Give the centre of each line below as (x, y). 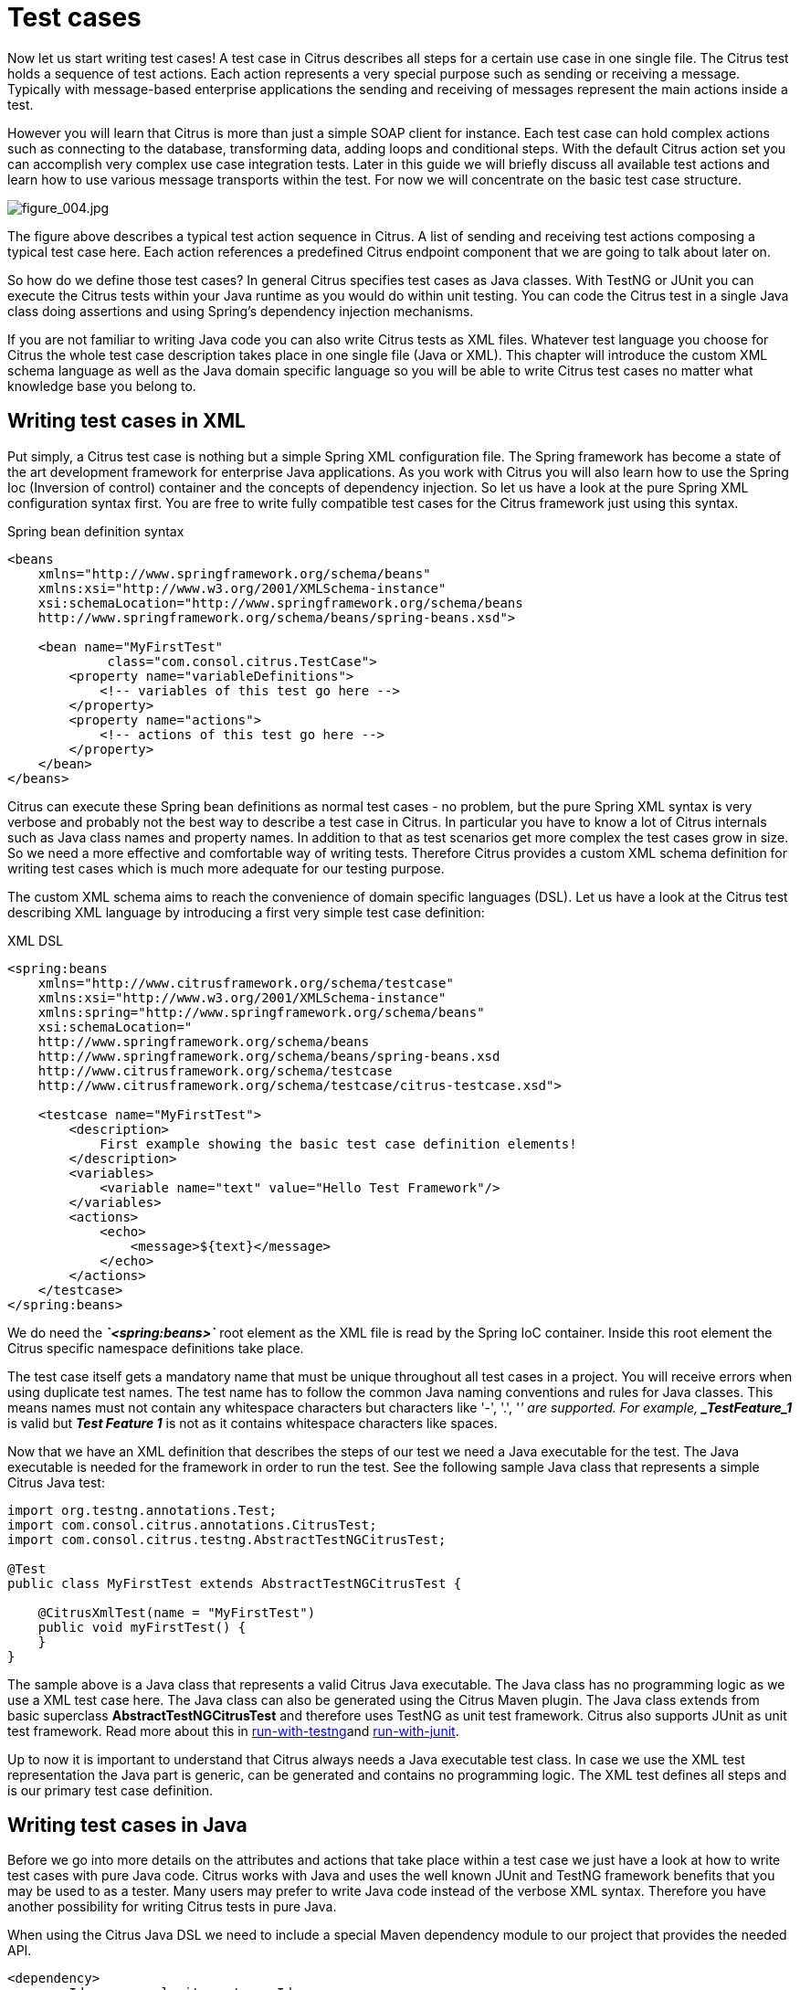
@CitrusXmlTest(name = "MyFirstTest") (177, 1612)
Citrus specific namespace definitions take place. (156, 1348)
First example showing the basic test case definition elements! (338, 1143)
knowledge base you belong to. (102, 386)
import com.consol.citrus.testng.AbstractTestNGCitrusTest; (227, 1539)
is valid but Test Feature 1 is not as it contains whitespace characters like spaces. (253, 1423)
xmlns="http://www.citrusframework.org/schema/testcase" (246, 983)
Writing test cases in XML (126, 421)
